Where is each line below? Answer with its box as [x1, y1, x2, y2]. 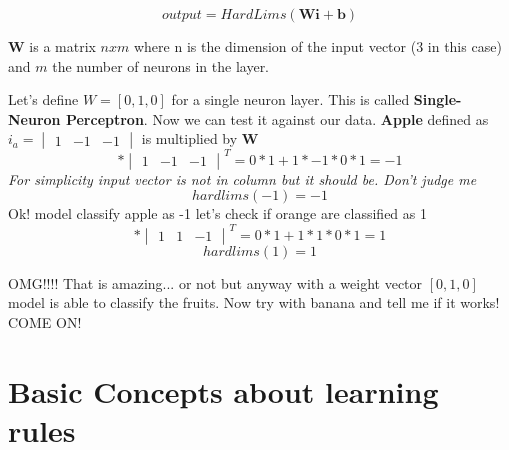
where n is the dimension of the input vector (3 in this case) [133, 36, 502, 56]
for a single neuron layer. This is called [171, 89, 410, 110]
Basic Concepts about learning [8, 370, 439, 411]
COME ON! [8, 311, 82, 332]
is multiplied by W [141, 128, 259, 149]
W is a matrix [8, 36, 96, 56]
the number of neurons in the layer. [52, 55, 270, 76]
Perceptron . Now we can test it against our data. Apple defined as [65, 108, 489, 129]
